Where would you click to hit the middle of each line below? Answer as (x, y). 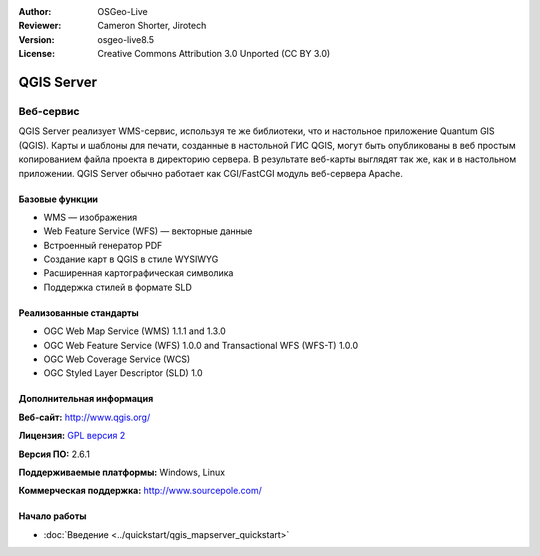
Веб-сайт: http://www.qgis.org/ (84, 417)
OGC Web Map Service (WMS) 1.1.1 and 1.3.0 (135, 331)
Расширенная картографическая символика (138, 273)
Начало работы (52, 516)
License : (36, 54)
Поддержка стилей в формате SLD (117, 287)
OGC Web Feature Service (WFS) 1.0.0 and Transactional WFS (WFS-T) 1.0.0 (201, 345)
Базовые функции (58, 199)
